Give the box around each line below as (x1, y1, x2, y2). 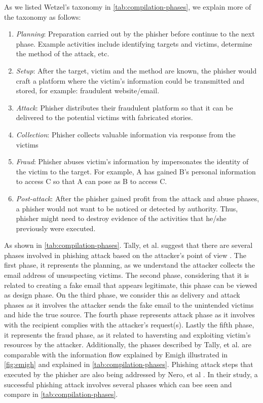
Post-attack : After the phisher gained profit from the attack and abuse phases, (16, 193, 259, 203)
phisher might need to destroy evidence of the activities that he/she (16, 213, 227, 224)
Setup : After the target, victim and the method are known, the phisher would (16, 65, 257, 76)
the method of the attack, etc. (16, 48, 109, 59)
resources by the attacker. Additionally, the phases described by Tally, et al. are (4, 339, 251, 350)
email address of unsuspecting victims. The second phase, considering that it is (4, 270, 249, 280)
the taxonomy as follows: (4, 11, 81, 22)
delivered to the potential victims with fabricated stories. (16, 112, 193, 123)
